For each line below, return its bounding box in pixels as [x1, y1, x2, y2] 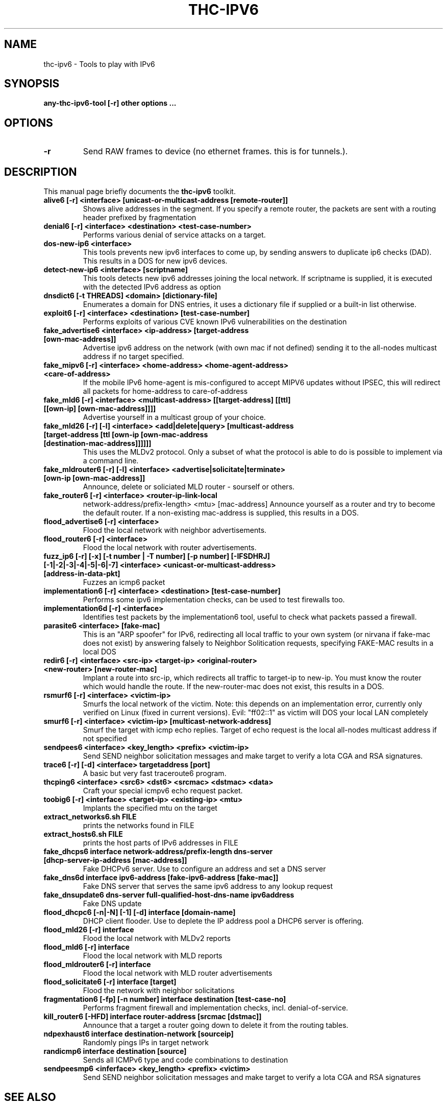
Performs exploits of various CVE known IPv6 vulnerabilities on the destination [83, 317, 347, 326]
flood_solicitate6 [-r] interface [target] [43, 977, 177, 986]
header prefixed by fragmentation [83, 213, 196, 222]
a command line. [83, 456, 139, 465]
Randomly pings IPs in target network [83, 1038, 209, 1047]
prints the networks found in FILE [83, 821, 194, 830]
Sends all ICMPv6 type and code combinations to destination [83, 1055, 288, 1065]
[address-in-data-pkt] [43, 569, 120, 578]
